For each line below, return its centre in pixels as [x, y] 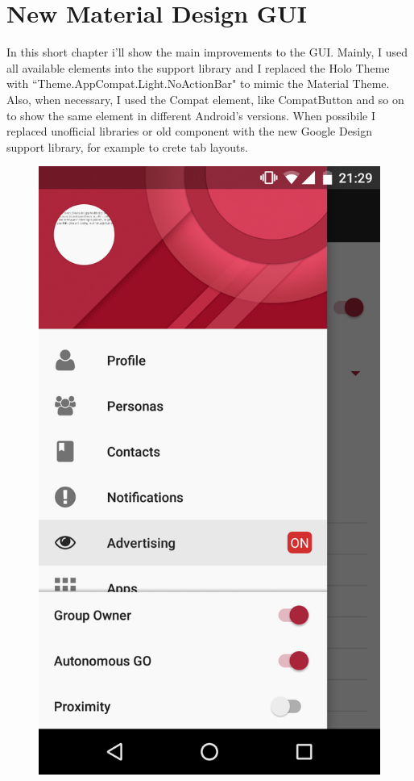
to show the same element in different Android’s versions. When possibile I [191, 115]
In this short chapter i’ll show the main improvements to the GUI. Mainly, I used [207, 52]
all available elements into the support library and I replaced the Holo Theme [198, 67]
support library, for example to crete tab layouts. [127, 146]
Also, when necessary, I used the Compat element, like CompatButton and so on [205, 99]
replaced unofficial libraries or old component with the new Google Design [190, 131]
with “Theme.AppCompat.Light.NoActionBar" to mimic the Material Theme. [198, 84]
